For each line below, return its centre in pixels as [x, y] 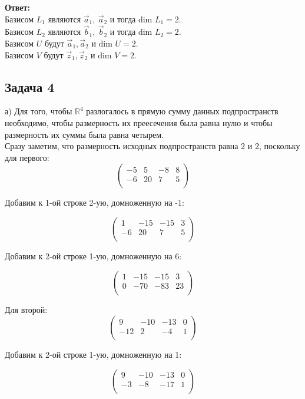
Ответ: [17, 7]
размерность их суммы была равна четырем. [84, 134]
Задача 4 [30, 86]
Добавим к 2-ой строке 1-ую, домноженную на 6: [93, 255]
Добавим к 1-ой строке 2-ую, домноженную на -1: [95, 202]
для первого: [27, 157]
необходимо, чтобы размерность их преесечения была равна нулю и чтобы [139, 122]
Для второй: [26, 309]
